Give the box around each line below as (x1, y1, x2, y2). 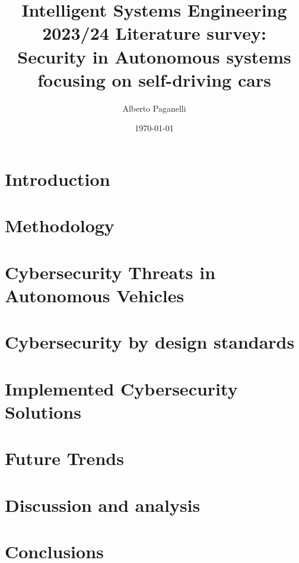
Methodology (5, 213, 114, 238)
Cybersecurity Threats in (5, 260, 216, 284)
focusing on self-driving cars (37, 67, 271, 91)
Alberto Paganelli (122, 102, 186, 114)
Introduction (5, 166, 110, 191)
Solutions (5, 399, 81, 423)
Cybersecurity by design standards (5, 330, 295, 354)
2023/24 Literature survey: (42, 21, 266, 45)
